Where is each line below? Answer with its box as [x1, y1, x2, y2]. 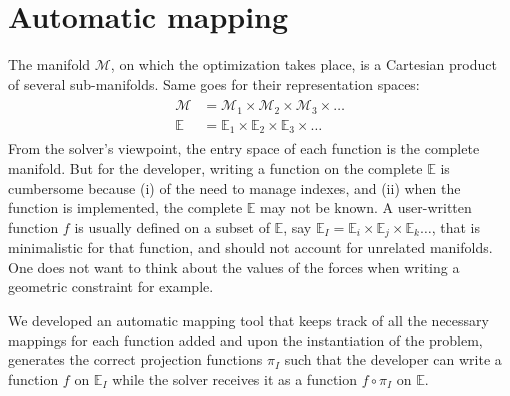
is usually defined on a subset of [74, 216, 270, 237]
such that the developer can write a [284, 349, 502, 370]
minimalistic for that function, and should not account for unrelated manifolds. [8, 237, 493, 258]
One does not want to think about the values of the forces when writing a [8, 256, 460, 277]
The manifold [8, 54, 91, 75]
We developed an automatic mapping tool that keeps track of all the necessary [8, 309, 489, 330]
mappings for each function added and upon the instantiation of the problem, [8, 329, 483, 350]
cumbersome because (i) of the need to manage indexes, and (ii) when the [8, 177, 461, 198]
